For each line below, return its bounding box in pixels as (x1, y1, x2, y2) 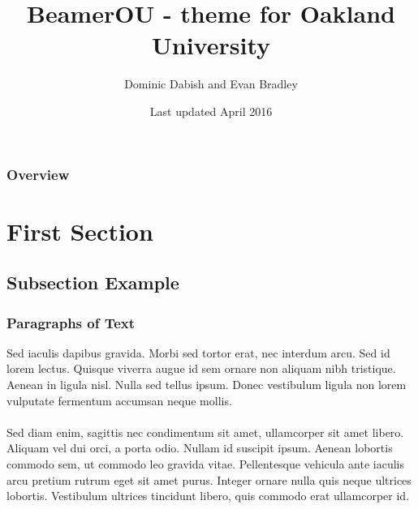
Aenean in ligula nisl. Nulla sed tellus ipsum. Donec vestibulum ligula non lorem (6, 375, 407, 392)
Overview (6, 164, 70, 184)
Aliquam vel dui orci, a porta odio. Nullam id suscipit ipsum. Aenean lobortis (6, 439, 393, 456)
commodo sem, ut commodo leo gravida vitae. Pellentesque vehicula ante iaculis (6, 455, 405, 472)
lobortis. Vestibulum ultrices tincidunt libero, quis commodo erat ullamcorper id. (6, 487, 410, 504)
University (152, 28, 270, 62)
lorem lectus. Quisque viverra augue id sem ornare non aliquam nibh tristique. (6, 360, 396, 377)
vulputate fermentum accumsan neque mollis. (6, 391, 232, 408)
